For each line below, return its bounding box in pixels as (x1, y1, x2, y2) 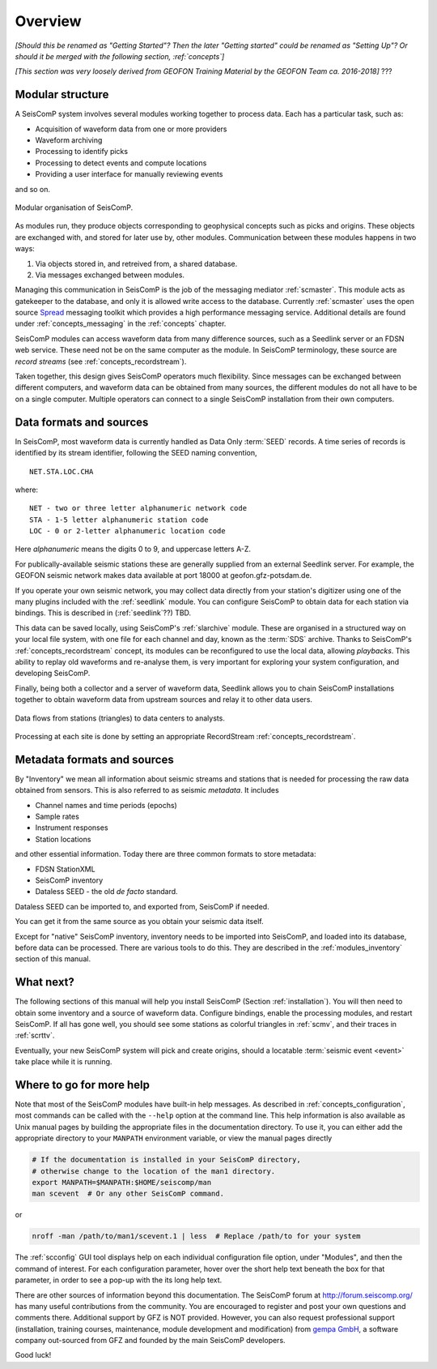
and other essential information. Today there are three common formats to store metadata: (15, 849, 316, 859)
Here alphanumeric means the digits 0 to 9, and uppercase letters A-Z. (15, 544, 251, 554)
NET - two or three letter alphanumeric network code (29, 503, 247, 513)
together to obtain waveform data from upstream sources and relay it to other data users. (15, 695, 313, 704)
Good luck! (15, 1350, 52, 1360)
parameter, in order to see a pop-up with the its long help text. (15, 1275, 223, 1285)
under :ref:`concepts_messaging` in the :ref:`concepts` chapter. (15, 319, 227, 328)
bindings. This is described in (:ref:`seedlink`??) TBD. (15, 608, 192, 618)
